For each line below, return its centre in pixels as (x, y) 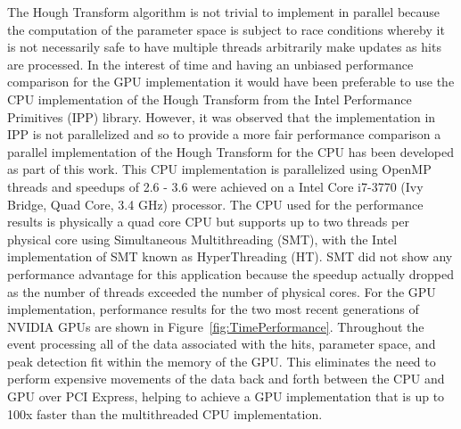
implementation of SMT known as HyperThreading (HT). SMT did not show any (230, 256)
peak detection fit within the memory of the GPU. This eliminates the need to (222, 361)
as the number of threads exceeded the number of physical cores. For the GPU (222, 291)
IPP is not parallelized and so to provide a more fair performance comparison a (224, 134)
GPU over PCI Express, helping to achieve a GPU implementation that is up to (226, 396)
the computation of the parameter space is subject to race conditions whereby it (226, 29)
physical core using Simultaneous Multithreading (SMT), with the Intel (202, 239)
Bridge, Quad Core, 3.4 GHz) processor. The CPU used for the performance (215, 204)
